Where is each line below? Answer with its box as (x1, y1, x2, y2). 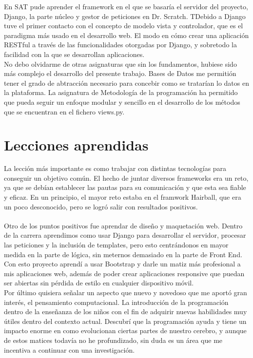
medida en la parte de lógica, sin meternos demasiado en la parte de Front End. (4, 249, 242, 259)
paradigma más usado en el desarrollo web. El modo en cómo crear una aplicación (4, 30, 249, 40)
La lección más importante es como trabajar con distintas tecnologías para (4, 163, 227, 173)
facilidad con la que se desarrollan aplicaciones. (4, 49, 145, 59)
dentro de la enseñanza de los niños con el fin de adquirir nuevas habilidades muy (4, 306, 247, 317)
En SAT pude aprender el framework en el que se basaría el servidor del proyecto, (4, 1, 248, 11)
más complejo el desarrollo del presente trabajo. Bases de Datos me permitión (4, 68, 236, 78)
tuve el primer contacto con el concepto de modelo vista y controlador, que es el (4, 20, 243, 31)
